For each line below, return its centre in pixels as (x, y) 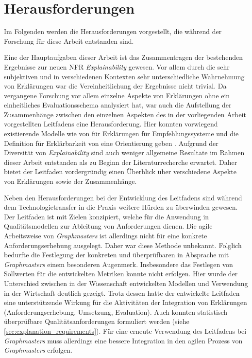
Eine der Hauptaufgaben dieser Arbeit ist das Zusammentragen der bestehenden (123, 57)
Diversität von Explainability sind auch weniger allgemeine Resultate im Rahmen (124, 152)
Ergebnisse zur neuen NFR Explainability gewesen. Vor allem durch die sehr (117, 66)
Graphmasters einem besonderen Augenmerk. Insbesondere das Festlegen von (118, 264)
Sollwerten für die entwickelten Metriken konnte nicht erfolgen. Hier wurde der (121, 274)
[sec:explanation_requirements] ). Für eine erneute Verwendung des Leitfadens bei (125, 331)
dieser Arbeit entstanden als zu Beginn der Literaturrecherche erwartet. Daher (121, 162)
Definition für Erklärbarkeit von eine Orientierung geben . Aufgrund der (111, 143)
